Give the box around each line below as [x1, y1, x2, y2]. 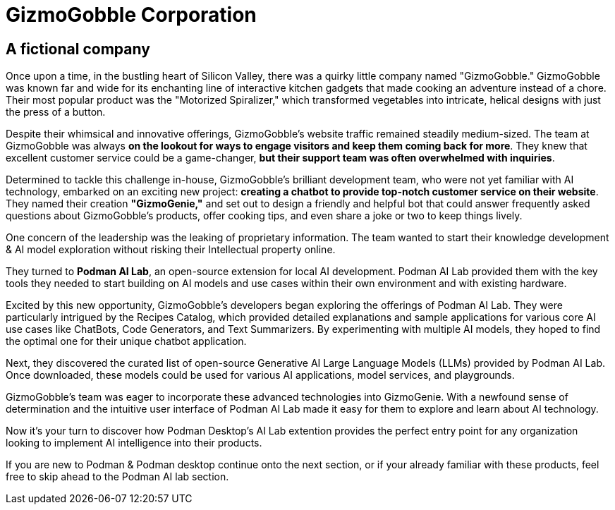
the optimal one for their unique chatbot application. [6, 335, 247, 348]
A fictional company [6, 40, 150, 58]
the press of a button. [6, 106, 106, 119]
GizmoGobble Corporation [6, 3, 257, 27]
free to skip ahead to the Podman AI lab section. [6, 470, 229, 483]
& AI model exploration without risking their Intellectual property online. [6, 243, 336, 256]
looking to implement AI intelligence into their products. [6, 437, 262, 449]
